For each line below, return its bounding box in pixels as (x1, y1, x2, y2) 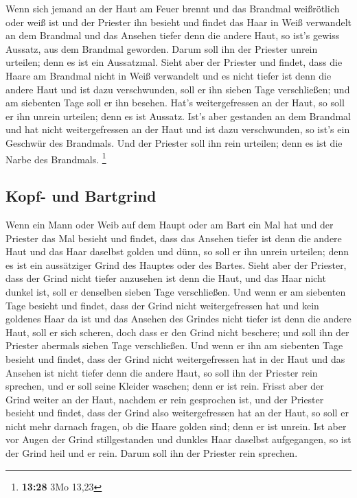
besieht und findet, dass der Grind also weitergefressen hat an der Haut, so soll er (5, 405, 349, 420)
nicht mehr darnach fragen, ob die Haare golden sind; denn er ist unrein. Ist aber (5, 418, 347, 433)
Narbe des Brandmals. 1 (5, 150, 106, 166)
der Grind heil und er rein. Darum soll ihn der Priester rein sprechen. (5, 446, 298, 460)
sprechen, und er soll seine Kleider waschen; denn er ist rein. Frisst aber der (5, 379, 324, 393)
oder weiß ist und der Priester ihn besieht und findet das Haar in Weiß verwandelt (5, 14, 352, 29)
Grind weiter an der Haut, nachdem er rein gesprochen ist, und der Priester (5, 392, 324, 406)
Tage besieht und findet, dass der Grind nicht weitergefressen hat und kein (5, 298, 319, 312)
